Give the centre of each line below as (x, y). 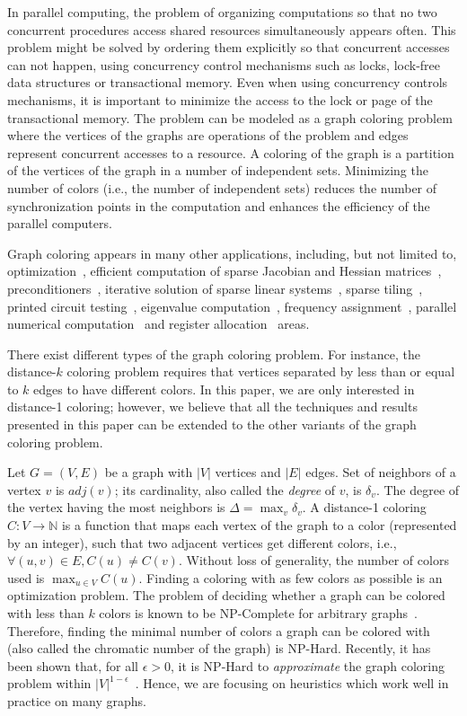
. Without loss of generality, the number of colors (313, 560)
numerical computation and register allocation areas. (159, 324)
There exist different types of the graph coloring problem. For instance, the (214, 354)
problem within (49, 683)
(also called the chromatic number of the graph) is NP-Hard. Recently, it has (219, 648)
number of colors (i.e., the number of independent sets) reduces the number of (222, 187)
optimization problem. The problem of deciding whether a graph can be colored (226, 595)
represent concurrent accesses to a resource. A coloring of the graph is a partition (231, 152)
